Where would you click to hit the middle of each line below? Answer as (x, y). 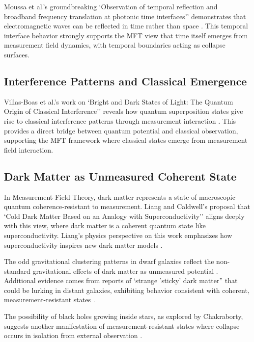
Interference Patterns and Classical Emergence (126, 81)
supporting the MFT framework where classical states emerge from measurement (126, 140)
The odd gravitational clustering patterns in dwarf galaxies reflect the (109, 261)
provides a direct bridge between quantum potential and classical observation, (121, 130)
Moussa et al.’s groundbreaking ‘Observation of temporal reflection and (111, 6)
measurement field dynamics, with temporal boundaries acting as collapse (115, 45)
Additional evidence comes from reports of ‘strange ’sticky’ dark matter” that (121, 280)
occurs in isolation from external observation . (73, 335)
